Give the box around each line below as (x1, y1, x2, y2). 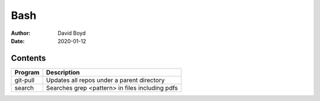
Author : (11, 30, 31, 37)
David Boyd (57, 30, 86, 37)
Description (46, 68, 80, 76)
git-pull (14, 76, 35, 84)
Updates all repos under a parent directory (46, 76, 165, 84)
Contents (11, 53, 46, 63)
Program (14, 68, 40, 76)
